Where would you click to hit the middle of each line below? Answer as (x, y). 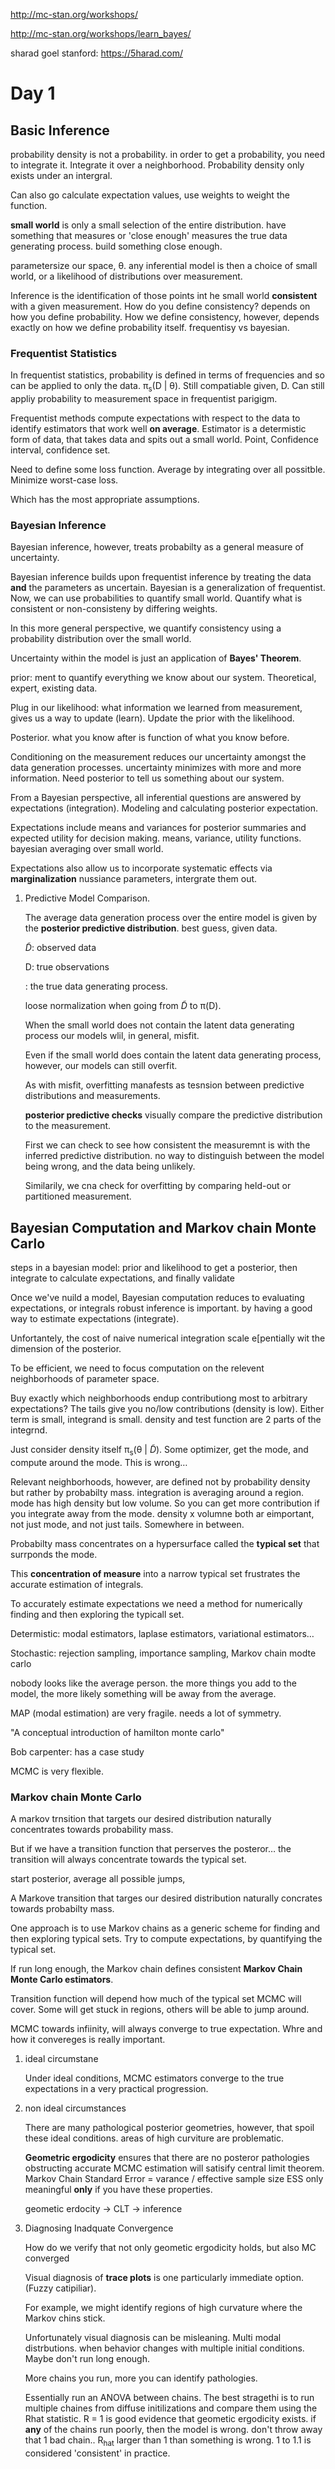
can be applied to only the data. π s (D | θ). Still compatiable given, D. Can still (167, 387)
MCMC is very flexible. (57, 1771)
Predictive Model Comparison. (87, 898)
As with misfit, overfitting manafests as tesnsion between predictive (164, 1085)
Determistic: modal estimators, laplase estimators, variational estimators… (162, 1633)
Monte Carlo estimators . (62, 1980)
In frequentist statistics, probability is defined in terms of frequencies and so (167, 375)
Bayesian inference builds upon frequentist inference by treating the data (161, 577)
